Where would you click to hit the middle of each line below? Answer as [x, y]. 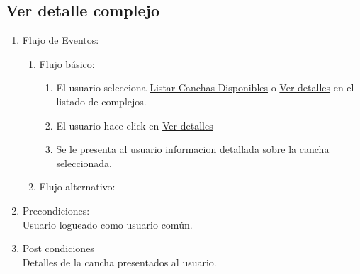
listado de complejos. [101, 101]
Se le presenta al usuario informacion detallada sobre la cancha [193, 149]
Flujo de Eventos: [61, 40]
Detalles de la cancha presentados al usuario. [119, 262]
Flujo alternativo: [77, 187]
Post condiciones [58, 248]
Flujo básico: [67, 63]
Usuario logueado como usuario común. [107, 224]
